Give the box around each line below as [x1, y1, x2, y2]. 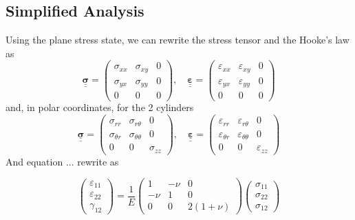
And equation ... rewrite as [6, 154, 119, 168]
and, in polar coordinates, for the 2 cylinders [6, 100, 194, 114]
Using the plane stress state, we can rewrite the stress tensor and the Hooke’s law [6, 32, 349, 47]
